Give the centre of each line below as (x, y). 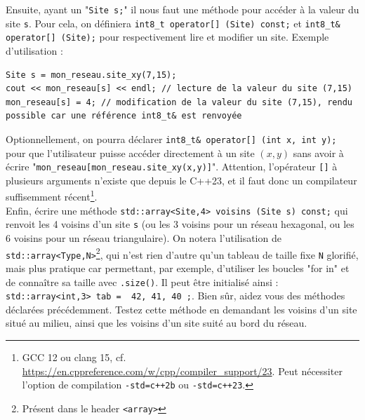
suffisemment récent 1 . (52, 196)
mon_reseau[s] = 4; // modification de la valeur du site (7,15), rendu (179, 102)
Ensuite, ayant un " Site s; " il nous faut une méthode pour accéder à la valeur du (182, 9)
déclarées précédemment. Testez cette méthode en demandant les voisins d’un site (181, 309)
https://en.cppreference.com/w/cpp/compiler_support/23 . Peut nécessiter (182, 371)
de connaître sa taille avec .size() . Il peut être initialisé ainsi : (142, 282)
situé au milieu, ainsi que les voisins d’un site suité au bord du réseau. (157, 323)
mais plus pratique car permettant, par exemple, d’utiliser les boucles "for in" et (178, 267)
